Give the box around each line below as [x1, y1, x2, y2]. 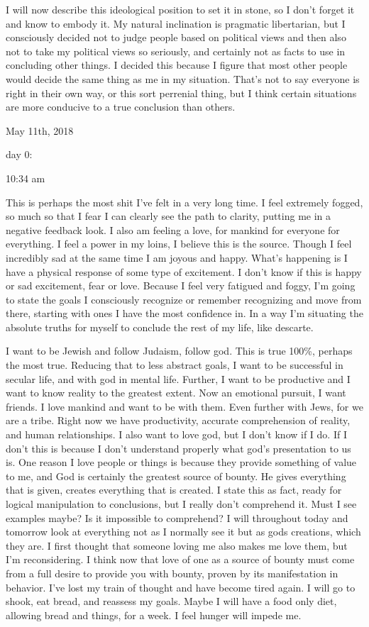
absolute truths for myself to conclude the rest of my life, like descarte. [6, 319, 314, 334]
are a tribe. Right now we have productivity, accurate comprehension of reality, [6, 413, 351, 428]
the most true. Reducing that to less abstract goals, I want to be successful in [6, 357, 343, 372]
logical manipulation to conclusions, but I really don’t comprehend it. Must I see [6, 496, 357, 511]
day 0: [6, 147, 33, 162]
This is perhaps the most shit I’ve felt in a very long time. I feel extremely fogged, [6, 194, 363, 209]
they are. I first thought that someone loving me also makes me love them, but [6, 538, 348, 553]
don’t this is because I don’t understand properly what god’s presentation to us [6, 440, 351, 455]
